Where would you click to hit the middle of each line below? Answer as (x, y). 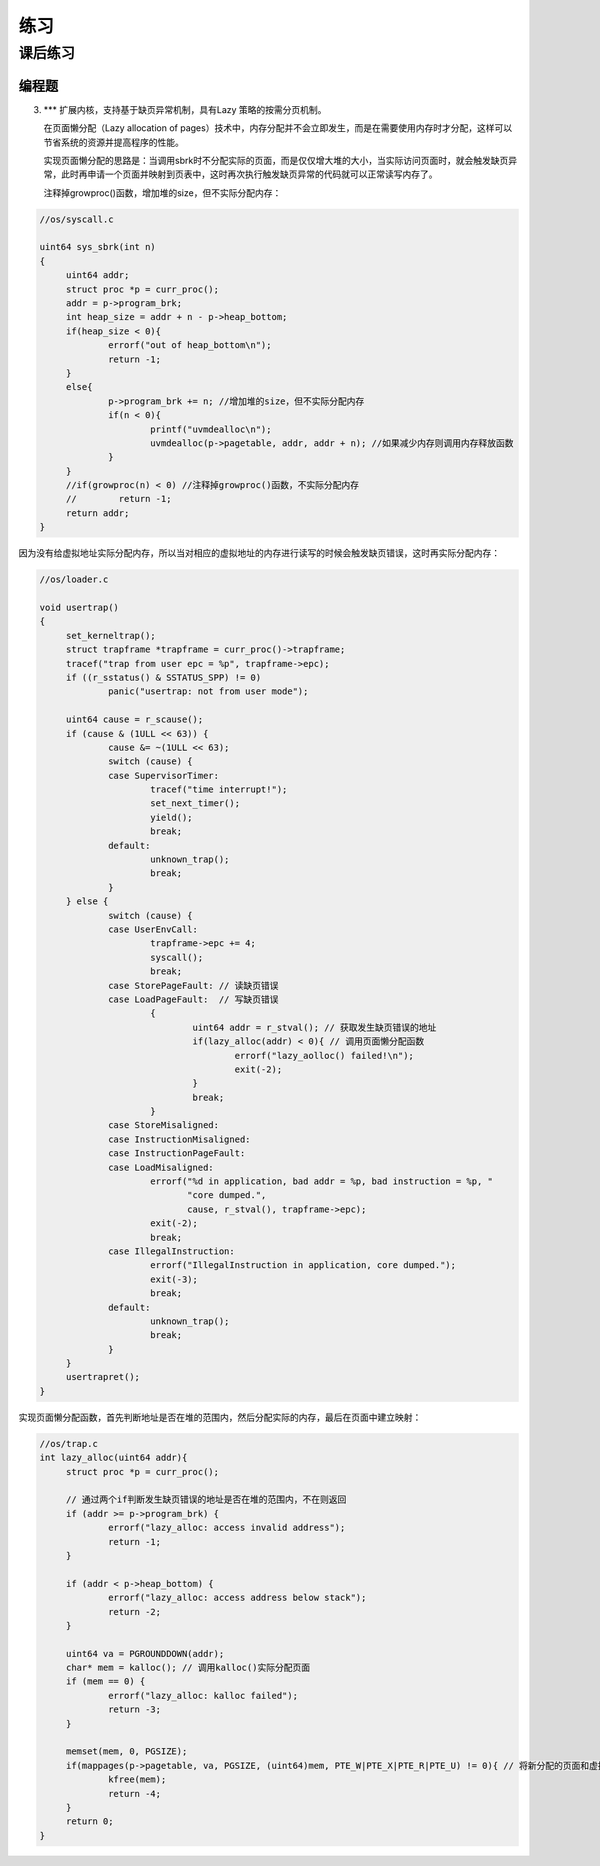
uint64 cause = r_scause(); (134, 719)
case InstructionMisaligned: (179, 1139)
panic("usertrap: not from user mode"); (208, 691)
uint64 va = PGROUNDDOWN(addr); (145, 1653)
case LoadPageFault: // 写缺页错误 (193, 999)
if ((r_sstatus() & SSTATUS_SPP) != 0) (163, 677)
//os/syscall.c (76, 219)
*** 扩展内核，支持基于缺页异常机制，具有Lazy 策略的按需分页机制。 (185, 109)
